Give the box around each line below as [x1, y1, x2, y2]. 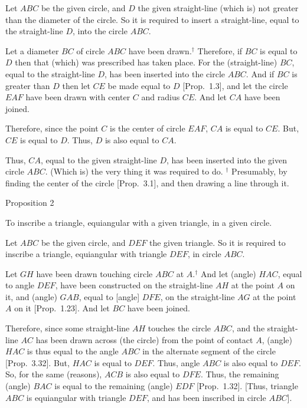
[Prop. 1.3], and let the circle [182, 79, 288, 91]
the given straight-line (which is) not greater [138, 2, 299, 14]
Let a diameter [5, 44, 59, 57]
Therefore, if [197, 44, 243, 57]
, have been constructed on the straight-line [55, 279, 213, 291]
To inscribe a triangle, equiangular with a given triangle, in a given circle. [5, 216, 272, 228]
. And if [246, 67, 275, 80]
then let [62, 79, 90, 91]
